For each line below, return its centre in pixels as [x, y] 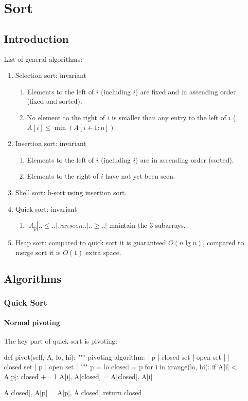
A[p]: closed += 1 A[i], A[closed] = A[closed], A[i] [78, 376]
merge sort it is [38, 252]
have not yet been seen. [140, 176]
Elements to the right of [63, 176]
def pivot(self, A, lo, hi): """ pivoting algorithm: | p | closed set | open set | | [117, 357]
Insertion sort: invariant [51, 143]
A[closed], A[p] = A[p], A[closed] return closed [73, 392]
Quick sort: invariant [46, 209]
